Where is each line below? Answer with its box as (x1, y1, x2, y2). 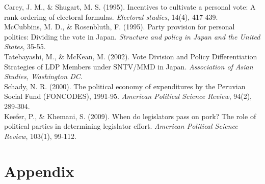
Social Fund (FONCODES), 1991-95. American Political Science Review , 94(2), (4, 91, 252, 101)
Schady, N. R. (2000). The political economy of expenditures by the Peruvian (4, 81, 246, 91)
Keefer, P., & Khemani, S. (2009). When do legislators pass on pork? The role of (4, 111, 256, 121)
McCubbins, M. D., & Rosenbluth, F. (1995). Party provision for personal (4, 21, 235, 32)
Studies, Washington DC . (4, 71, 83, 82)
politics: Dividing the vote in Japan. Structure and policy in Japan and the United (4, 31, 260, 42)
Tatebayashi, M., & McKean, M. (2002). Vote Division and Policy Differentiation (4, 51, 257, 61)
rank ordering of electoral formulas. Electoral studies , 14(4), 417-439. (4, 11, 218, 22)
